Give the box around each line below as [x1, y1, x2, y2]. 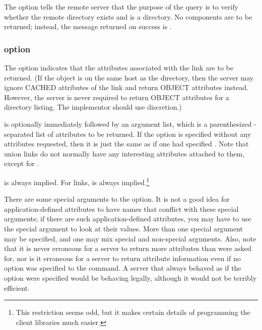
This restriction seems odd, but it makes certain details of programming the [16, 307, 250, 317]
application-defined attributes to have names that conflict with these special [4, 203, 239, 214]
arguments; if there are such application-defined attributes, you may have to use [4, 213, 251, 224]
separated [4, 128, 34, 139]
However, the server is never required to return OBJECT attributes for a [4, 92, 229, 102]
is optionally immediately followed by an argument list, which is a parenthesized [4, 118, 252, 129]
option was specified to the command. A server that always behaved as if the [4, 263, 241, 273]
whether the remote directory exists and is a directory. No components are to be [4, 11, 252, 22]
